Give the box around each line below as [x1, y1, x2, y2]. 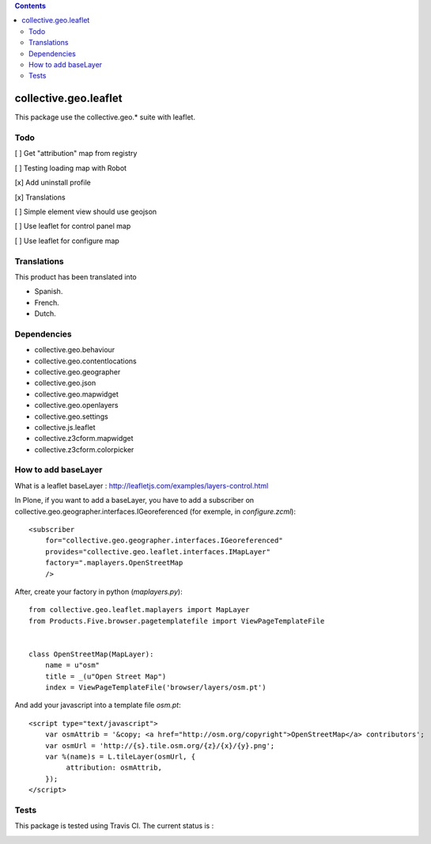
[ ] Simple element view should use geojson [14, 207, 157, 216]
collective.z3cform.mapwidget [34, 434, 134, 443]
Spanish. [34, 287, 63, 296]
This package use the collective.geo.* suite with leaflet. [14, 112, 195, 122]
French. [34, 298, 59, 307]
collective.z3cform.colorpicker [34, 444, 134, 454]
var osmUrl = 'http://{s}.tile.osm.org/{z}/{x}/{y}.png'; [44, 741, 275, 750]
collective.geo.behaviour [34, 345, 115, 355]
